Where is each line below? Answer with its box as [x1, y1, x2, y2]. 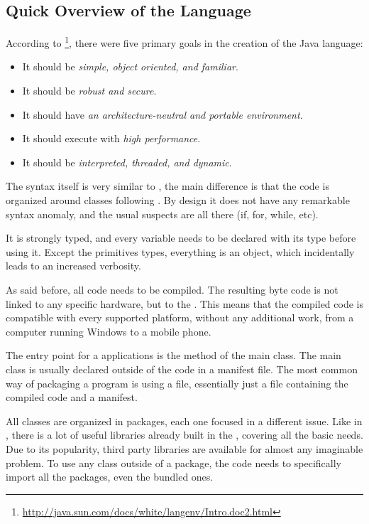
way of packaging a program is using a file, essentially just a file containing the [6, 375, 348, 390]
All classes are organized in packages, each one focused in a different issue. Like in [6, 413, 363, 428]
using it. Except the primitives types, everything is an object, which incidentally [6, 244, 355, 259]
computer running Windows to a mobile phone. [6, 324, 211, 338]
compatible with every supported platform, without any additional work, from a [6, 310, 354, 325]
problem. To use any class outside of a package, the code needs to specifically [6, 455, 341, 470]
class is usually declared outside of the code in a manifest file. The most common [6, 361, 358, 376]
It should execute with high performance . [22, 131, 201, 146]
